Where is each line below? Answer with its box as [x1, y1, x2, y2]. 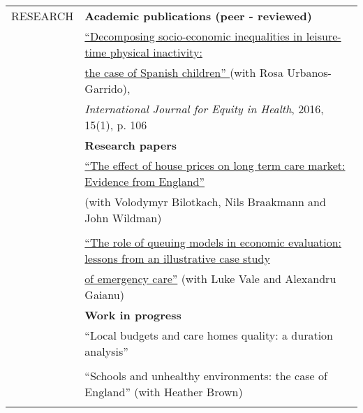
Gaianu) [84, 287, 124, 303]
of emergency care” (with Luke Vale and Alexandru [84, 270, 336, 287]
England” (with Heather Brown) [84, 384, 243, 400]
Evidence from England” [84, 173, 205, 189]
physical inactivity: [110, 44, 202, 60]
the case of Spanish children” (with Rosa [84, 64, 283, 80]
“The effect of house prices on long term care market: [84, 157, 346, 173]
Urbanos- [287, 64, 332, 80]
